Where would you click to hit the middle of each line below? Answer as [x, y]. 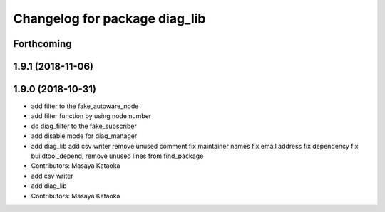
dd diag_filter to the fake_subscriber [84, 126]
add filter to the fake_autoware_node [85, 106]
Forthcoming [42, 44]
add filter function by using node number [91, 116]
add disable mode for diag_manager [84, 136]
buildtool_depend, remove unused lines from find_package [117, 156]
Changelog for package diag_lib [109, 18]
